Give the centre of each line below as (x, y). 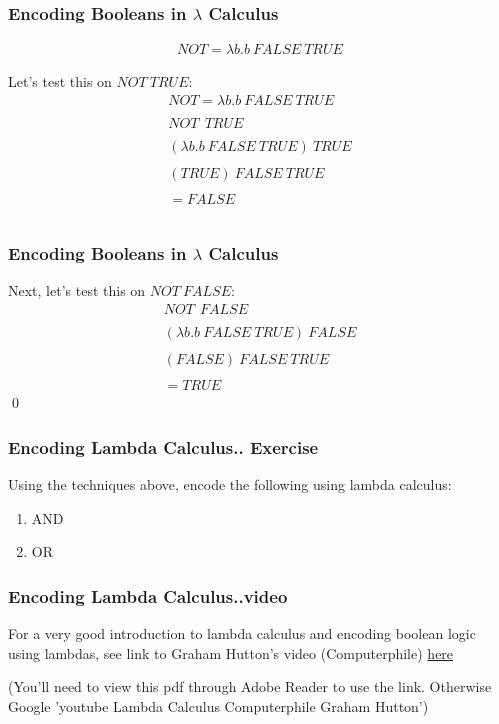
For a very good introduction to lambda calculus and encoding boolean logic (242, 633)
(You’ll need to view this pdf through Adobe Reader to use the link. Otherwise (250, 686)
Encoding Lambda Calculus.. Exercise (163, 446)
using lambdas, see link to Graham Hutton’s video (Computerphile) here (231, 652)
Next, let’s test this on (77, 290)
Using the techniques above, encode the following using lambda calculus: (230, 484)
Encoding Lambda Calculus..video (148, 595)
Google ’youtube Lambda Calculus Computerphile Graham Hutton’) (218, 705)
